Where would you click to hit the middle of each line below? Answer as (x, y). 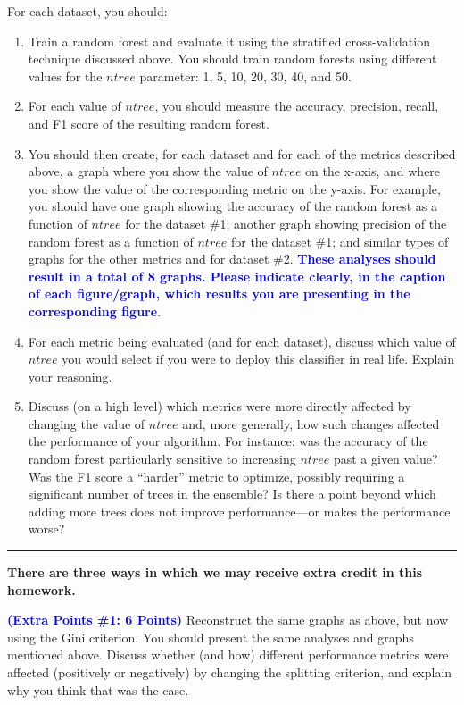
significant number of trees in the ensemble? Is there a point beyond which (232, 494)
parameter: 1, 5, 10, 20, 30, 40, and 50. (245, 76)
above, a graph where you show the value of (148, 171)
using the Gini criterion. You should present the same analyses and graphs (211, 637)
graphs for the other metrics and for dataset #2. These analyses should (232, 259)
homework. (41, 589)
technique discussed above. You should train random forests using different (232, 59)
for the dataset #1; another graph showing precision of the (286, 223)
